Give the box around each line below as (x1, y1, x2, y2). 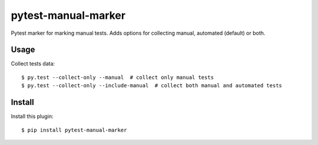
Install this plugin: (11, 113, 54, 120)
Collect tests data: (11, 60, 55, 67)
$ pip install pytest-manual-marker (21, 127, 127, 133)
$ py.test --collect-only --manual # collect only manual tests (21, 74, 214, 81)
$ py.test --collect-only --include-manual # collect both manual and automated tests (21, 83, 283, 89)
